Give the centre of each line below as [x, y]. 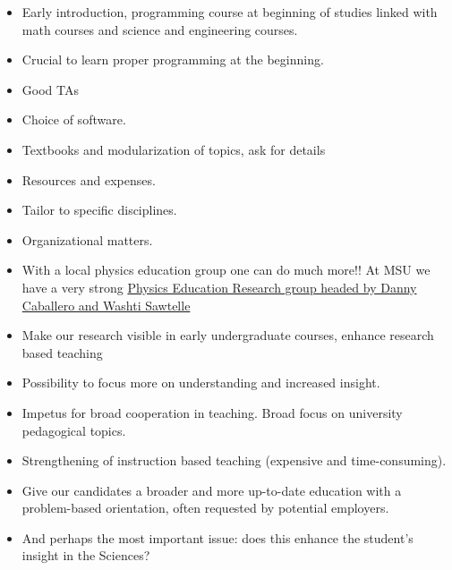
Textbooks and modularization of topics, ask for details [174, 149]
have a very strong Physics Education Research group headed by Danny [219, 287]
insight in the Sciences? [86, 555]
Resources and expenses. [89, 179]
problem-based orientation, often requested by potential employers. [205, 508]
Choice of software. [74, 119]
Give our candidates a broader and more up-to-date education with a [212, 490]
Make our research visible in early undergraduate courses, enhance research [228, 335]
